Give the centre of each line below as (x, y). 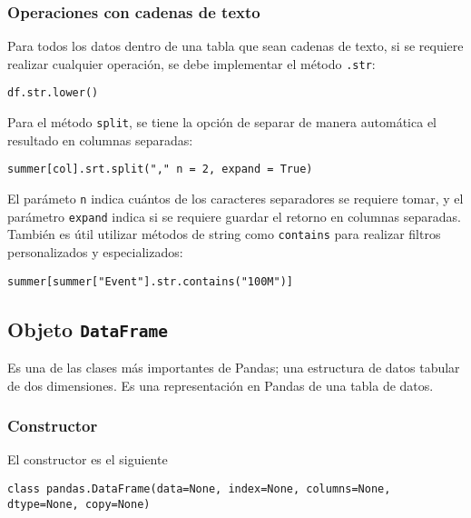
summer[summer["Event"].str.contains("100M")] (150, 281)
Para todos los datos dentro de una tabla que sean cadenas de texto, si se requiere (235, 46)
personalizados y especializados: (95, 252)
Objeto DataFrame (88, 329)
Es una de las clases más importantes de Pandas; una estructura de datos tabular (234, 368)
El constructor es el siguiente (88, 459)
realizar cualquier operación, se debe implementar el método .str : (191, 63)
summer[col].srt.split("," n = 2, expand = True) (160, 169)
